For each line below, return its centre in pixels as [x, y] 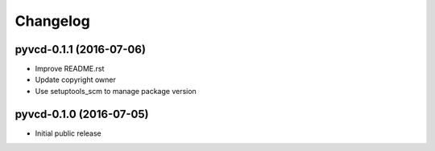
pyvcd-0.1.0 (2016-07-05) [82, 114]
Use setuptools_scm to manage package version [116, 91]
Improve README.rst [70, 69]
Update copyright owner [76, 80]
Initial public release [68, 133]
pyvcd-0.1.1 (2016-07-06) [81, 49]
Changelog [52, 21]
